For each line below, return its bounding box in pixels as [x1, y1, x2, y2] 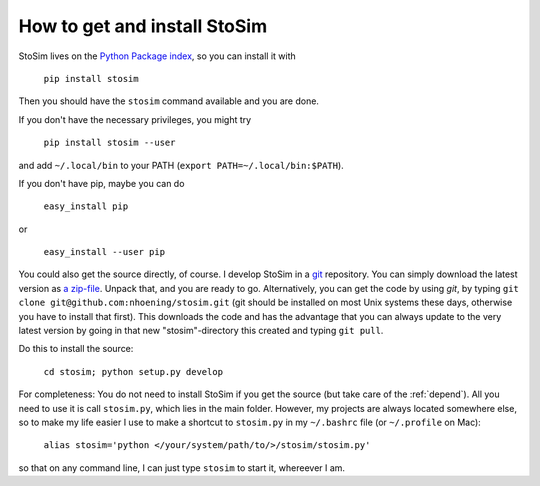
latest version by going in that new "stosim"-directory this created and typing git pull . [18, 325, 384, 337]
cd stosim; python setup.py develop [43, 366, 224, 377]
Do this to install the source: [18, 343, 134, 355]
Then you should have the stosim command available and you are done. [18, 95, 320, 107]
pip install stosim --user [43, 137, 176, 149]
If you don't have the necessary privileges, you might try [18, 113, 252, 125]
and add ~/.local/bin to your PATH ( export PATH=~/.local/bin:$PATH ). [18, 159, 344, 171]
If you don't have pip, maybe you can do [18, 177, 185, 189]
